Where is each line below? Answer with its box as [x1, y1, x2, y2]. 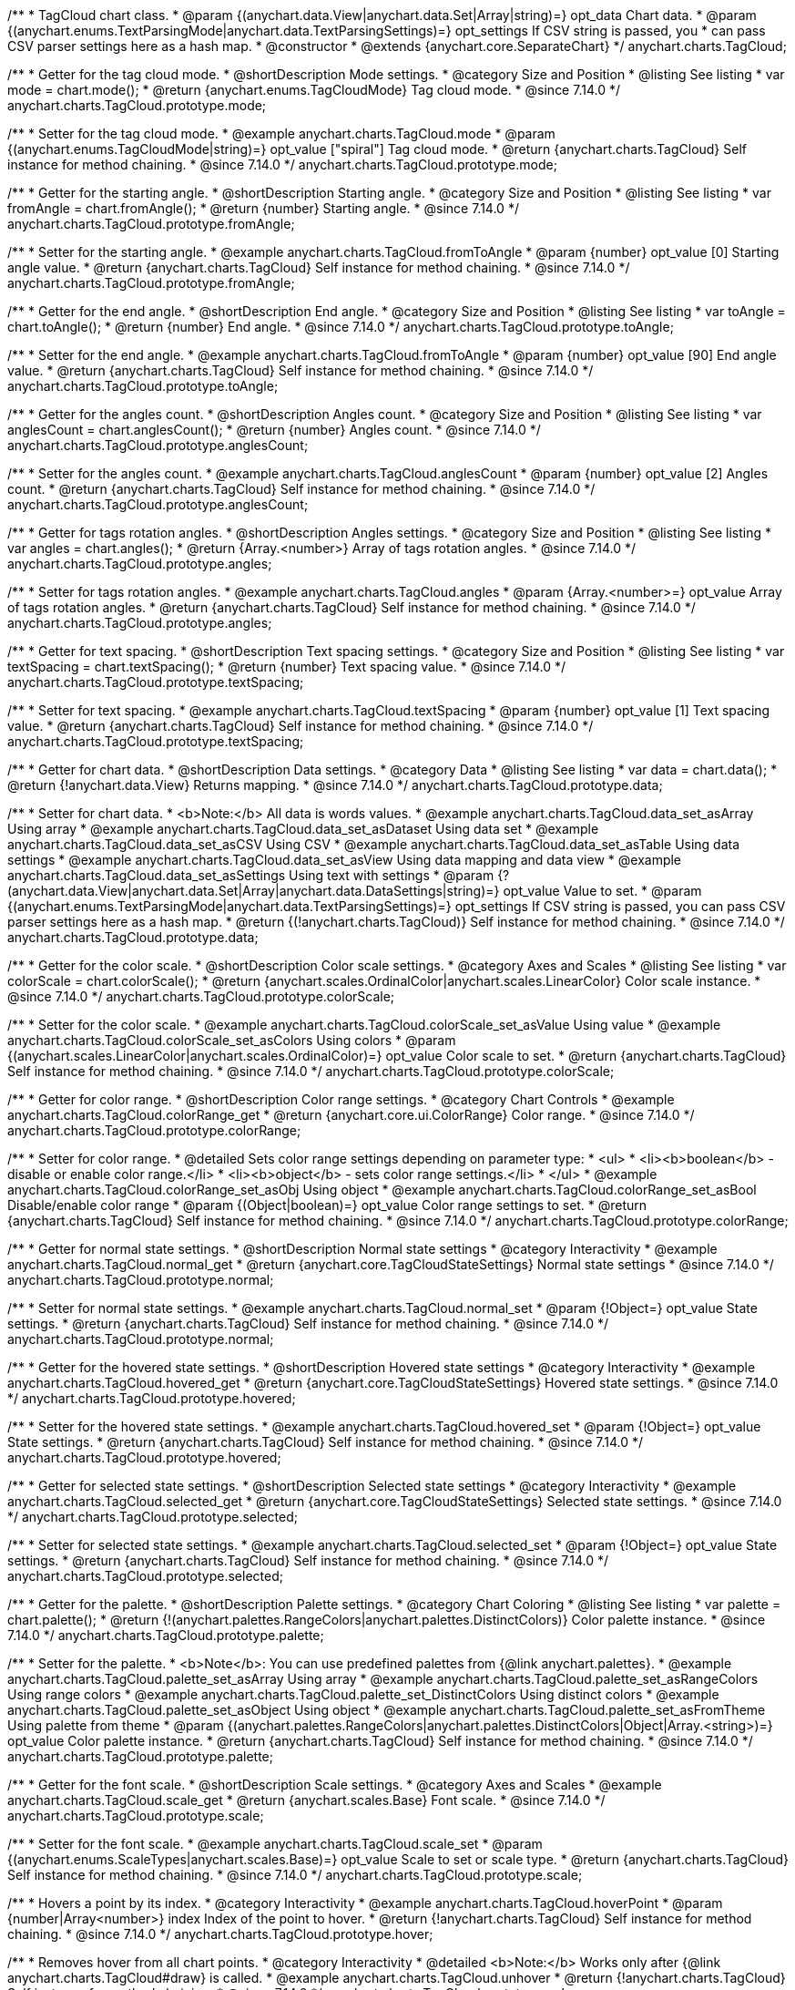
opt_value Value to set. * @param [503, 883, 702, 898]
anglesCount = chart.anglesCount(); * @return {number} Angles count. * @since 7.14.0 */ [7, 422, 541, 437]
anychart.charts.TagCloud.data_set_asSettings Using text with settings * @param [7, 867, 494, 883]
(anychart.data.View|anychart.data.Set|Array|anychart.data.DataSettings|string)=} [7, 883, 500, 898]
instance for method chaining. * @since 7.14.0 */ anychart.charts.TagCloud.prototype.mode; [7, 157, 557, 172]
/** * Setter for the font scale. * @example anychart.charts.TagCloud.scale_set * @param [7, 1836, 543, 1852]
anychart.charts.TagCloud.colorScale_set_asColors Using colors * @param [7, 1032, 456, 1048]
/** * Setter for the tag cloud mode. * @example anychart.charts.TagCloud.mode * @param [7, 126, 555, 141]
